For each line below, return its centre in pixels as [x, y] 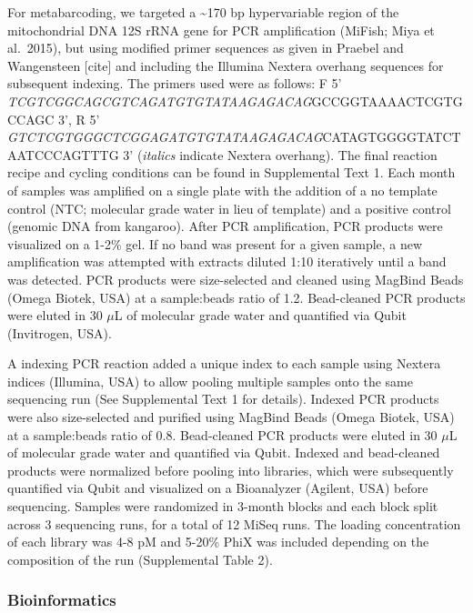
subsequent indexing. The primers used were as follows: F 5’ [175, 83]
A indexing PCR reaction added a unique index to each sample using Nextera [224, 363]
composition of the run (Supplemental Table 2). [140, 559]
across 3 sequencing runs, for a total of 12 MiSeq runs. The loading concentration [234, 523]
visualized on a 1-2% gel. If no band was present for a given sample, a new [215, 243]
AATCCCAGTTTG [63, 154]
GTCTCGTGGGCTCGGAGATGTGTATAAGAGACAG [165, 137]
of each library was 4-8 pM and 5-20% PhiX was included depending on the [218, 542]
